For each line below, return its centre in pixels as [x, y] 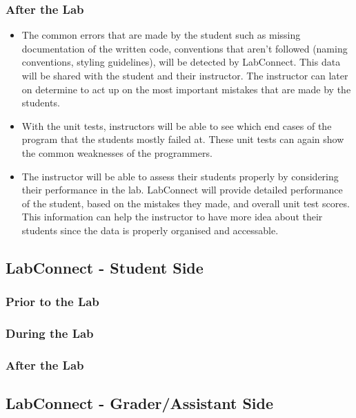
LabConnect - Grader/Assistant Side [140, 403]
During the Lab [50, 333]
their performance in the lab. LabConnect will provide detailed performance [182, 190]
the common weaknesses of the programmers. [117, 152]
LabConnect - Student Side [105, 267]
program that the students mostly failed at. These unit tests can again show [183, 139]
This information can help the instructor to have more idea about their [172, 217]
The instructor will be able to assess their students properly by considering [180, 176]
